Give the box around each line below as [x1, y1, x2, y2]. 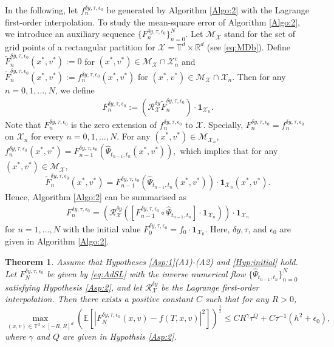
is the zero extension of [70, 118, 157, 130]
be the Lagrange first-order [161, 280, 259, 293]
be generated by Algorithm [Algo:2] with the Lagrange [106, 4, 310, 16]
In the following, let [5, 4, 78, 16]
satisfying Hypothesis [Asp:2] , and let [5, 280, 142, 293]
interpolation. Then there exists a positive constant [5, 292, 193, 305]
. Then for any [232, 70, 286, 83]
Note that [5, 118, 41, 130]
